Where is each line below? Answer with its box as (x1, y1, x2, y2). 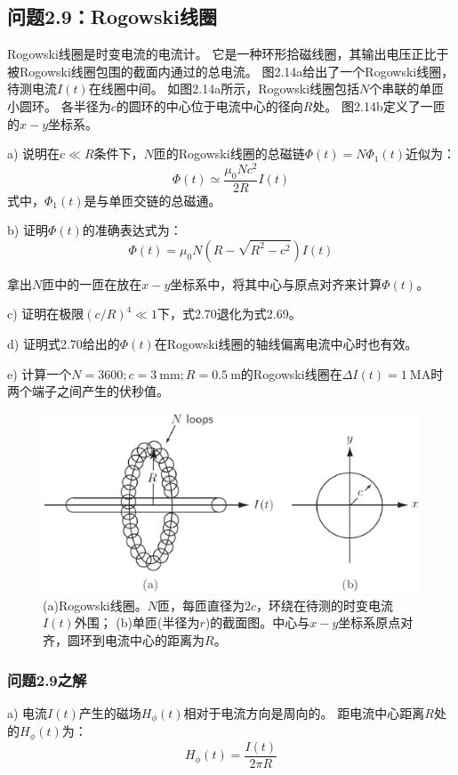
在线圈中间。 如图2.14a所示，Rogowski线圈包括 (88, 79, 360, 98)
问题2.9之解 (7, 668, 87, 690)
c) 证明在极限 (7, 304, 84, 323)
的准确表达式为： (82, 221, 182, 239)
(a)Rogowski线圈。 (43, 595, 148, 614)
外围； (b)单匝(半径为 (74, 613, 200, 632)
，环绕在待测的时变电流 (256, 595, 394, 614)
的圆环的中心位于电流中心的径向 (116, 96, 303, 115)
